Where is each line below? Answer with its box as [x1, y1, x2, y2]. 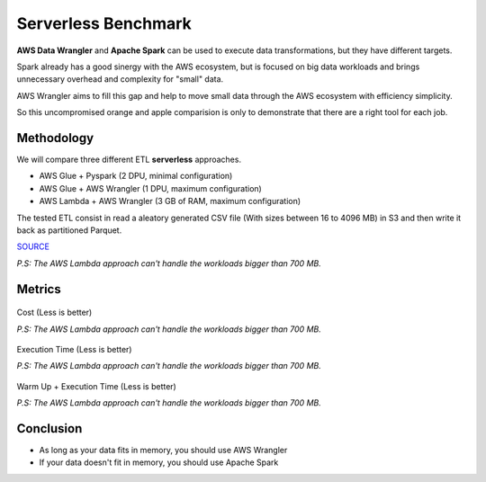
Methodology [16, 130, 94, 146]
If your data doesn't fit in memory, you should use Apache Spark [39, 457, 279, 468]
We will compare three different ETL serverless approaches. [16, 154, 242, 165]
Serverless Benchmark [16, 13, 193, 33]
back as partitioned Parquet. [16, 225, 122, 236]
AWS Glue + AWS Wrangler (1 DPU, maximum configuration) [39, 183, 263, 193]
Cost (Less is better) [16, 307, 93, 318]
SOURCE [16, 241, 49, 252]
